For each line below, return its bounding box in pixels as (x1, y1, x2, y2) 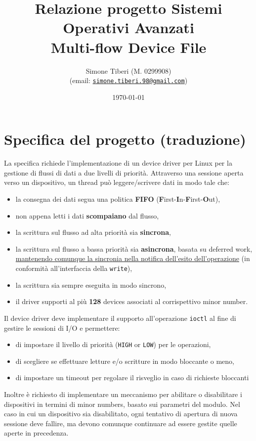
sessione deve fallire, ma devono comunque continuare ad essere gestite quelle (4, 418, 237, 428)
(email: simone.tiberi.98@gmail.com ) (69, 75, 188, 86)
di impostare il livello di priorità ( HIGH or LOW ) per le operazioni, (15, 339, 211, 350)
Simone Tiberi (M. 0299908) (85, 65, 171, 76)
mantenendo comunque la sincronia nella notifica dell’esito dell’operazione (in (15, 253, 250, 264)
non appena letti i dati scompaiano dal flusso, (15, 210, 159, 220)
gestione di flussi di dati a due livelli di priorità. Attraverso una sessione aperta (4, 167, 244, 177)
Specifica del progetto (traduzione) (4, 129, 246, 149)
